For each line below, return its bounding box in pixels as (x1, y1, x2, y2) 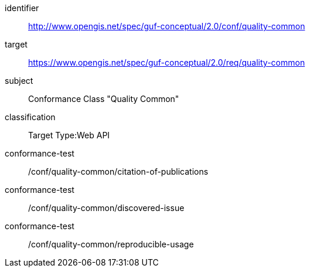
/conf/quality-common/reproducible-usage (28, 239, 194, 249)
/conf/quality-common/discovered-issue (28, 203, 185, 213)
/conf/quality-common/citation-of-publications (28, 166, 209, 176)
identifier (5, 3, 39, 13)
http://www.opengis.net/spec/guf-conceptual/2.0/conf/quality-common (28, 21, 305, 31)
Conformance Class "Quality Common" (28, 94, 179, 104)
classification (5, 112, 56, 122)
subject (5, 76, 33, 86)
